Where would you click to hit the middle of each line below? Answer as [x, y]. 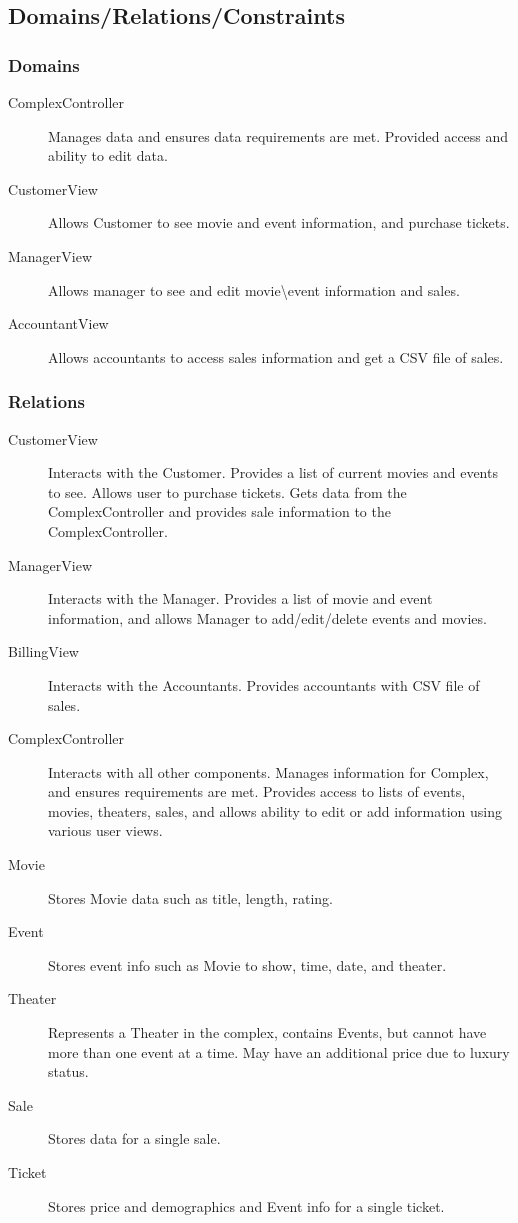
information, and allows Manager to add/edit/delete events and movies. [267, 617]
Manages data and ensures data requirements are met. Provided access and [278, 135]
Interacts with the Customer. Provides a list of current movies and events [273, 472]
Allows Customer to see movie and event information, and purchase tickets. [279, 222]
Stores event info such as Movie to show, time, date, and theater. [247, 964]
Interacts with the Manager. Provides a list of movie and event [240, 598]
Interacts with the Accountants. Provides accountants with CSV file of [264, 684]
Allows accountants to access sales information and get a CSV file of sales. [276, 356]
